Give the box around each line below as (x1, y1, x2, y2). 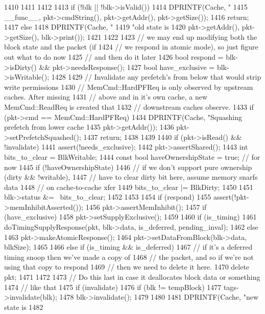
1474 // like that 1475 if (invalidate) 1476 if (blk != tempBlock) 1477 (4, 281, 222, 292)
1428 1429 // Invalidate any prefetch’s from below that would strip (51, 71, 261, 82)
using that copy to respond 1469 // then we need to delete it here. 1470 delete (4, 261, 250, 272)
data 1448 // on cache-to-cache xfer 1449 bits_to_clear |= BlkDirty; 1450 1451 (4, 181, 253, 192)
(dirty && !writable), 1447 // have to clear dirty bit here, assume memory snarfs (4, 172, 258, 182)
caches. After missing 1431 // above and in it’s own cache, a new (4, 91, 208, 102)
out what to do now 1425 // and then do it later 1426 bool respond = (4, 51, 224, 62)
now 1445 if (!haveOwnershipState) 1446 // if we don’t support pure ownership (4, 161, 252, 172)
